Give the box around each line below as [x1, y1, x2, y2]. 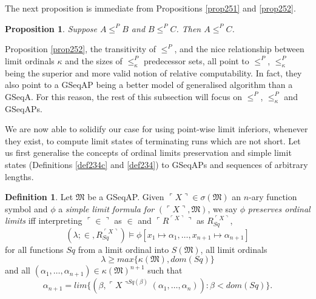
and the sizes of [65, 54, 123, 67]
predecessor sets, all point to [143, 54, 249, 67]
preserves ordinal [247, 202, 311, 215]
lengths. [5, 170, 34, 183]
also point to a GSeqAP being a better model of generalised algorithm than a [5, 78, 293, 91]
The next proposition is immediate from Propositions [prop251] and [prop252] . [5, 2, 296, 14]
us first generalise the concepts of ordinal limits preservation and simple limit [5, 146, 292, 159]
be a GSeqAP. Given [87, 190, 164, 203]
